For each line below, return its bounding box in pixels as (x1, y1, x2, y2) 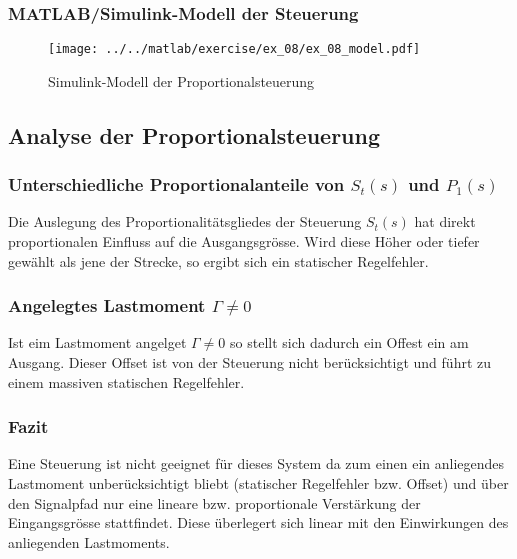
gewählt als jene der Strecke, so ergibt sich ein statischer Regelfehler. (8, 250, 429, 271)
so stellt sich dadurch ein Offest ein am (230, 332, 469, 353)
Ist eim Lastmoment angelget (8, 332, 187, 353)
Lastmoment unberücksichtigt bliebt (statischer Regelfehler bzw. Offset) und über (8, 473, 509, 494)
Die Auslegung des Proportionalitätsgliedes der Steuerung (8, 211, 362, 232)
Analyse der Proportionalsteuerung (8, 119, 380, 150)
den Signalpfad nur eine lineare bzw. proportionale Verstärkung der (8, 492, 421, 513)
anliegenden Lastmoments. (8, 531, 170, 552)
